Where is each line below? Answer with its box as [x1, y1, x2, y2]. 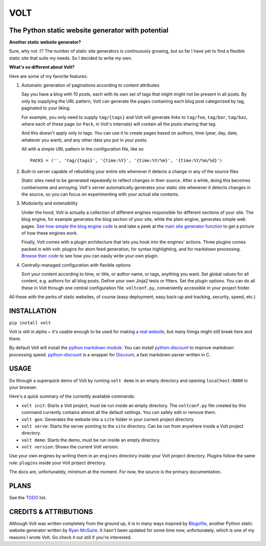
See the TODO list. [9, 495, 47, 501]
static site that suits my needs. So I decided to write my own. [9, 55, 133, 61]
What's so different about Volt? [9, 64, 75, 70]
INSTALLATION [9, 307, 57, 315]
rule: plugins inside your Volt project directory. [9, 460, 106, 466]
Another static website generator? [9, 39, 81, 45]
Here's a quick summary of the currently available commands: [9, 393, 135, 399]
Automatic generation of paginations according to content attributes [21, 82, 160, 88]
